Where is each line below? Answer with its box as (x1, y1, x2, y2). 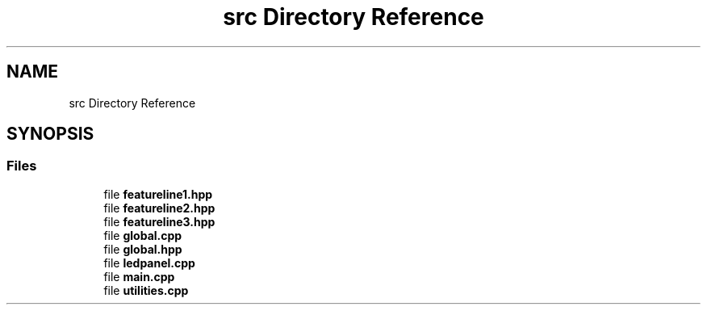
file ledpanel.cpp (103, 255, 195, 270)
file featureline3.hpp (103, 214, 215, 229)
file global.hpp (103, 242, 182, 256)
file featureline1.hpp (103, 187, 213, 201)
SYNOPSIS (6, 124, 94, 145)
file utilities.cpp (103, 283, 189, 297)
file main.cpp (103, 269, 175, 284)
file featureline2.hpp (103, 200, 215, 215)
